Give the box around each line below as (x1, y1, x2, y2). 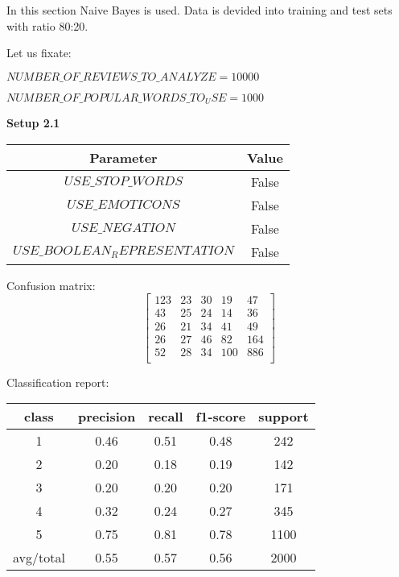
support (258, 407, 309, 426)
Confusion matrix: (6, 276, 96, 293)
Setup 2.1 (6, 114, 60, 131)
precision (77, 407, 136, 426)
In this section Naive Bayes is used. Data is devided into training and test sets (6, 2, 393, 18)
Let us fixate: (6, 44, 72, 61)
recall (148, 407, 183, 426)
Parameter (89, 147, 158, 167)
